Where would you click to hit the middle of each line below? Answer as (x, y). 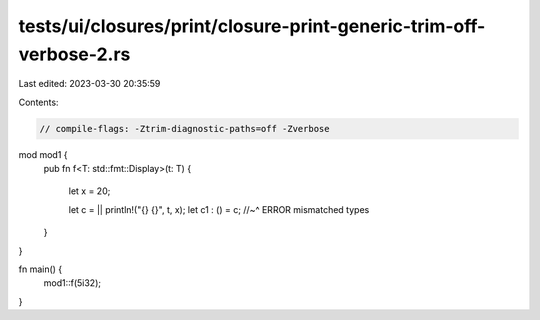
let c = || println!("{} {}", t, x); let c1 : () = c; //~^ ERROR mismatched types (219, 209)
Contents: (38, 102)
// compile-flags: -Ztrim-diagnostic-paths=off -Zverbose (184, 128)
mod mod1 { (43, 154)
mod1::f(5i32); (72, 283)
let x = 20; (89, 191)
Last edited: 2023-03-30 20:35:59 (89, 84)
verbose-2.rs (74, 54)
